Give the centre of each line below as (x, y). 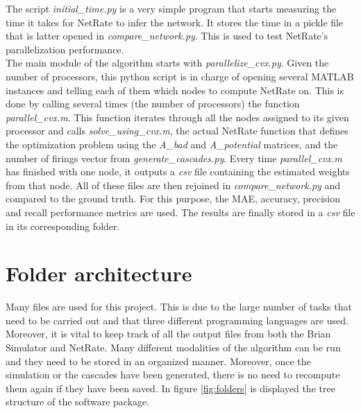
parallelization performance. (65, 49)
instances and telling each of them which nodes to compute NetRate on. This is (175, 90)
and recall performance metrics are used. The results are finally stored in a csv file (180, 212)
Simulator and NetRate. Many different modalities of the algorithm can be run (173, 347)
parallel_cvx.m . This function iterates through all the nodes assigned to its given (177, 117)
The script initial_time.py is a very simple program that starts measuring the (171, 8)
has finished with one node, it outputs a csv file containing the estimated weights (178, 172)
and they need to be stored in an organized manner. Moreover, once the (158, 361)
